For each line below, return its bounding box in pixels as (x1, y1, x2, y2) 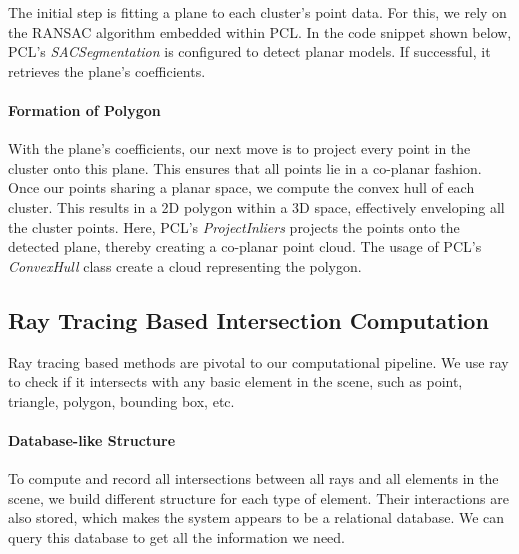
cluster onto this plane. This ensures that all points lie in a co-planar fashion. (8, 157, 482, 178)
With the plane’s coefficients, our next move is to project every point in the (8, 138, 471, 159)
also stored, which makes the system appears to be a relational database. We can (8, 507, 505, 528)
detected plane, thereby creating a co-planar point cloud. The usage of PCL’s (8, 236, 482, 257)
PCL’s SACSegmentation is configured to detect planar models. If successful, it (8, 41, 491, 62)
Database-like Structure (8, 429, 176, 450)
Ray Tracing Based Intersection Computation (8, 304, 489, 335)
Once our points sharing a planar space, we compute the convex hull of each (8, 177, 475, 198)
